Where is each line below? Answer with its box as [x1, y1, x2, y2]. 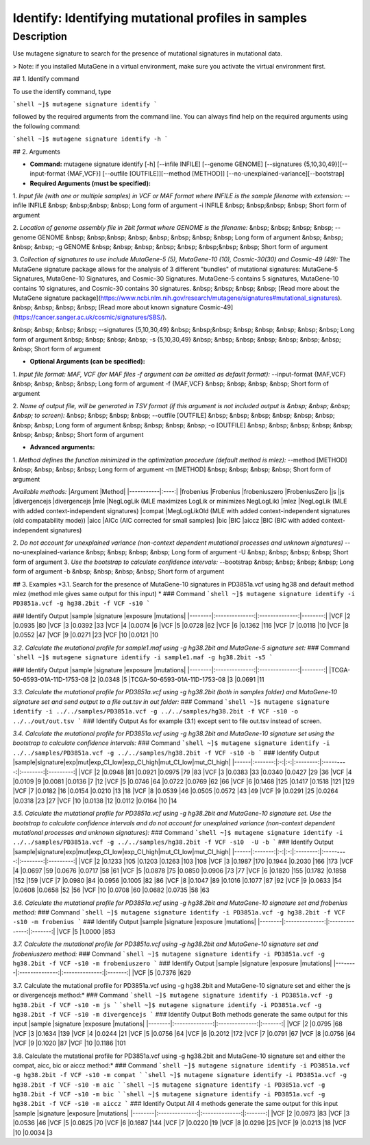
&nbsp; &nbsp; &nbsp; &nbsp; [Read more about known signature [12, 303, 198, 311]
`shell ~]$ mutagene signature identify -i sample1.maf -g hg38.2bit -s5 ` [12, 654, 273, 661]
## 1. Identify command [12, 75, 79, 83]
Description [12, 30, 68, 43]
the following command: [12, 122, 82, 130]
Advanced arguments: [29, 443, 95, 451]
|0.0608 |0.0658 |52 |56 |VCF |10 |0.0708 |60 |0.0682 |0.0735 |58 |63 [12, 886, 210, 895]
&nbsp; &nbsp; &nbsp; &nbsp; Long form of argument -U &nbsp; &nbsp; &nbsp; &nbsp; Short [86, 548, 349, 556]
